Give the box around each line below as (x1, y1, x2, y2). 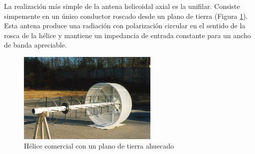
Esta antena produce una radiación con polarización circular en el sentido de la (4, 20, 246, 31)
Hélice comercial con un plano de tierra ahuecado (24, 141, 174, 151)
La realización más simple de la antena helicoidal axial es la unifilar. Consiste (4, 1, 240, 11)
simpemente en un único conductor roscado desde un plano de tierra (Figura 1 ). (4, 10, 248, 21)
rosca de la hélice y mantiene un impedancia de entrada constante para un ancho (4, 30, 251, 40)
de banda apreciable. (4, 40, 67, 50)
